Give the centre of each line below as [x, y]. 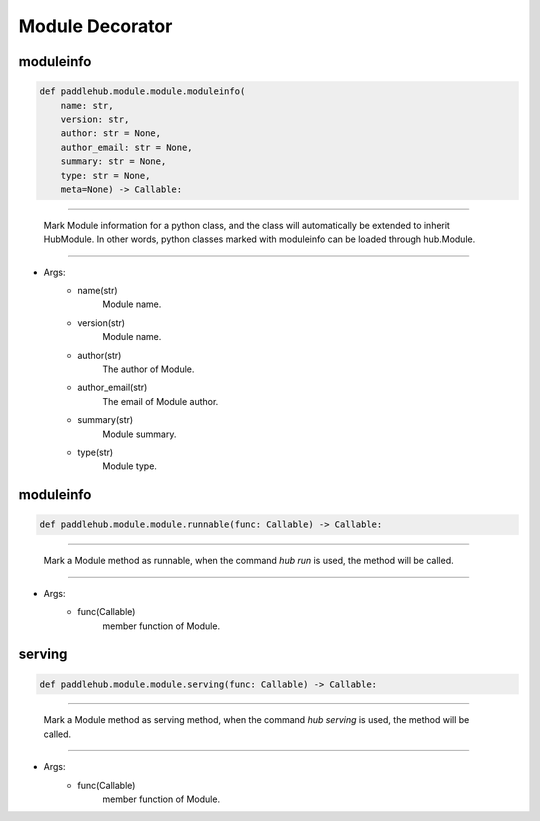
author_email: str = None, [127, 147]
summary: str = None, [113, 161]
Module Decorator [95, 26]
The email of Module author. [160, 401]
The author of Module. [148, 369]
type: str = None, [105, 175]
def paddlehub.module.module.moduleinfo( [142, 91]
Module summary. [139, 434]
